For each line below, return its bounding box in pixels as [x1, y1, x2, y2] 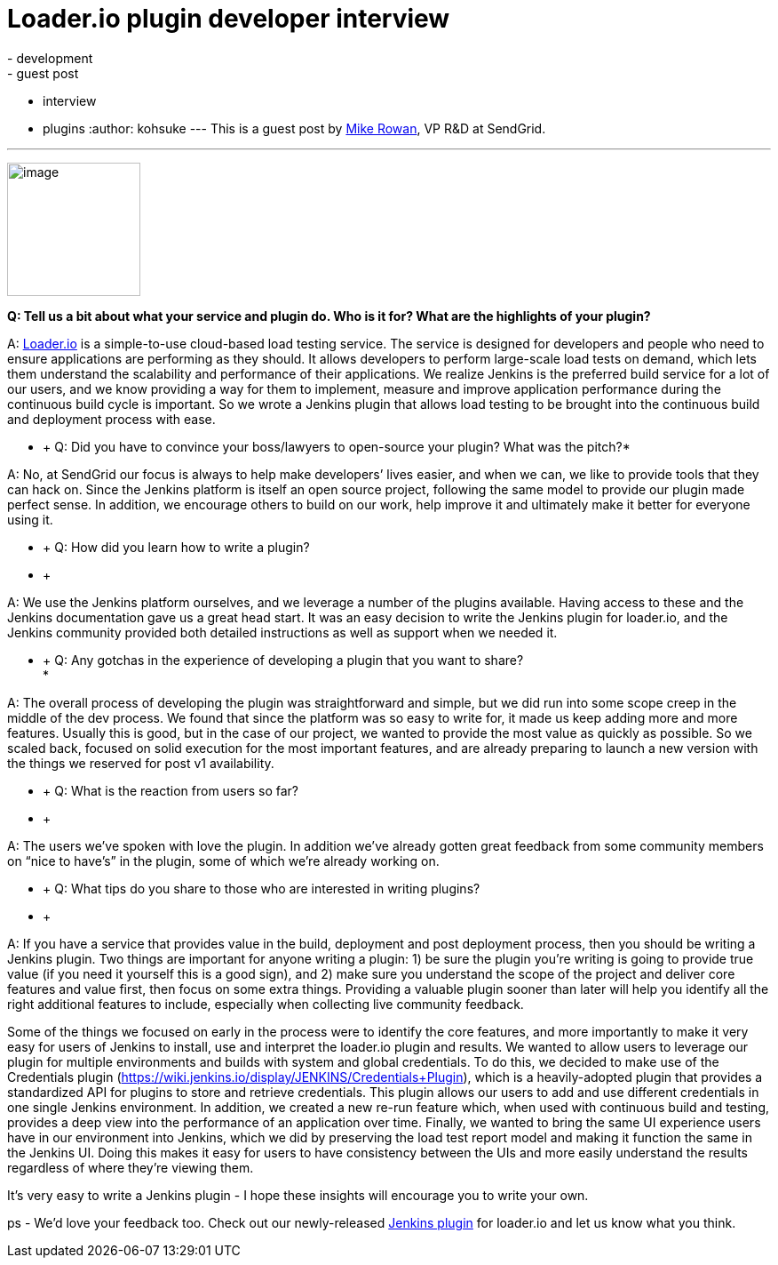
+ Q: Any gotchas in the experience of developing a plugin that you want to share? [43, 652, 524, 668]
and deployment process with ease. [7, 411, 216, 427]
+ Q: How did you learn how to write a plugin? [43, 539, 310, 555]
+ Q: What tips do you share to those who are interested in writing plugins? [43, 880, 480, 896]
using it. [7, 511, 53, 527]
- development [7, 50, 93, 66]
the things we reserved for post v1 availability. [7, 755, 274, 771]
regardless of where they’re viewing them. [7, 1159, 254, 1175]
